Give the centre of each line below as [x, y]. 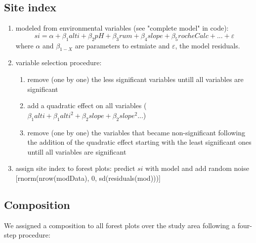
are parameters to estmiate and [122, 45]
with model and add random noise [197, 168]
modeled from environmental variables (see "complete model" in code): [122, 28]
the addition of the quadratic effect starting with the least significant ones [139, 142]
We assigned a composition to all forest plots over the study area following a [120, 225]
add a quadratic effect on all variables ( [87, 105]
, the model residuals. [208, 45]
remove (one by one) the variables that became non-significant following [136, 132]
